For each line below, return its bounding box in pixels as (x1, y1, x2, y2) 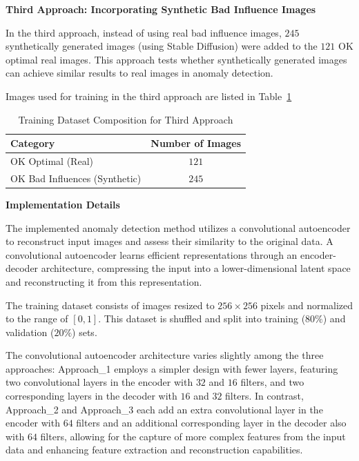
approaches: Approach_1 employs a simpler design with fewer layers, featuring (6, 361, 338, 375)
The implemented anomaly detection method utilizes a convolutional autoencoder (6, 220, 351, 235)
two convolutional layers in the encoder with (6, 375, 193, 389)
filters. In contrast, (225, 389, 304, 403)
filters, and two (240, 375, 304, 389)
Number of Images (151, 136, 242, 150)
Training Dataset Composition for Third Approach (18, 112, 233, 126)
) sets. (72, 324, 97, 339)
